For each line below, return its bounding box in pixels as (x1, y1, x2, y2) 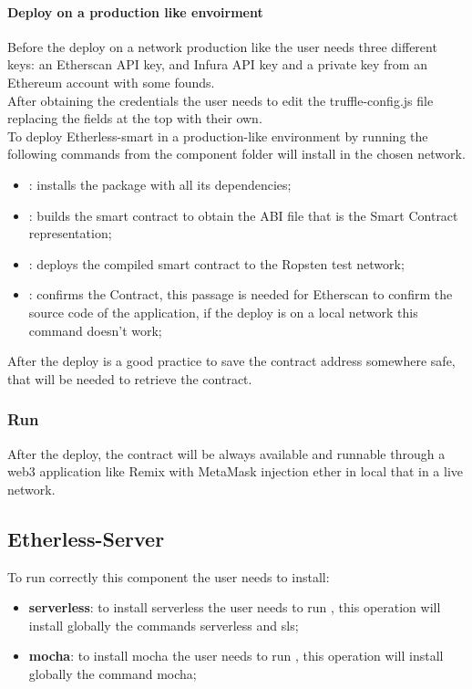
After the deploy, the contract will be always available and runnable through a (7, 444, 446, 463)
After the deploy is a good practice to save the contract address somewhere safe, (7, 351, 456, 371)
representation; (28, 224, 112, 243)
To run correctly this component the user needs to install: (7, 567, 330, 586)
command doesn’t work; (28, 320, 162, 339)
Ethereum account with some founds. (7, 72, 215, 91)
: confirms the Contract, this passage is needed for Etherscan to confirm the (28, 285, 453, 304)
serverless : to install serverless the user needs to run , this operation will (28, 598, 441, 617)
